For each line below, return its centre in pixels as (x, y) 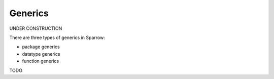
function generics (41, 61)
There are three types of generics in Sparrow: (57, 37)
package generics (41, 47)
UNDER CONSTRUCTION (36, 28)
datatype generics (41, 54)
